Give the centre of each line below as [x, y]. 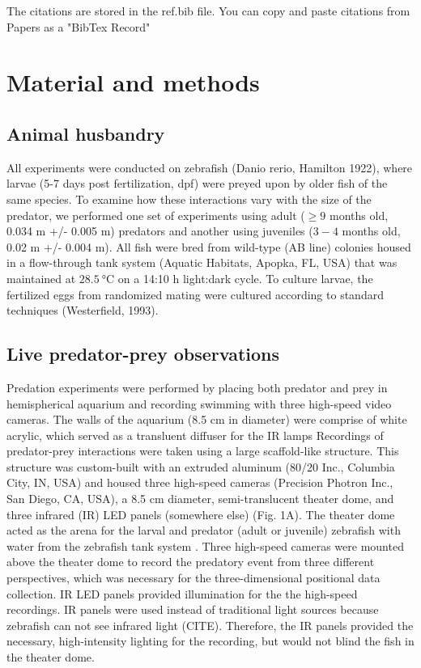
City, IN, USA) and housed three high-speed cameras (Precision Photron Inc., [200, 482]
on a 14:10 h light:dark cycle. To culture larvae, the [245, 278]
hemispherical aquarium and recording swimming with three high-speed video [199, 403]
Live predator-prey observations [143, 354]
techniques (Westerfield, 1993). [83, 310]
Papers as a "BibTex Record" [79, 26]
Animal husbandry [86, 133]
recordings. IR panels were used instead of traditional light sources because [193, 609]
